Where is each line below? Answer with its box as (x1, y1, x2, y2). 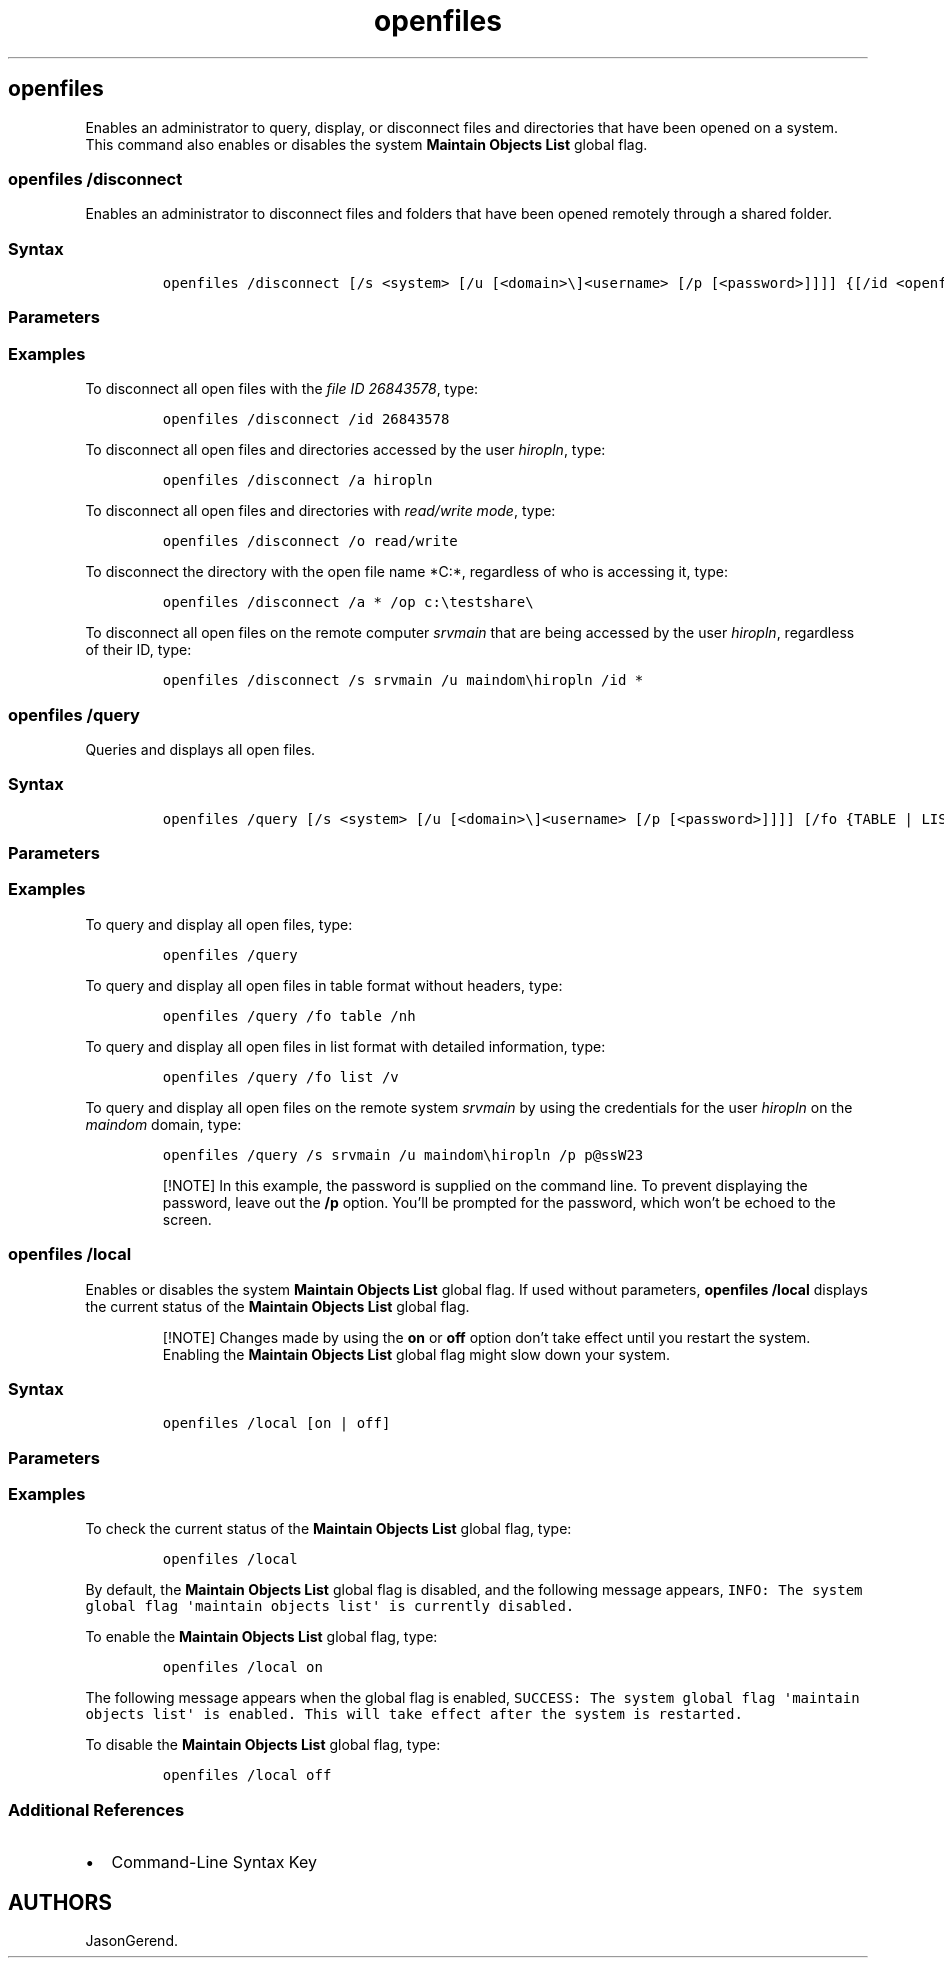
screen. (162, 1210, 212, 1228)
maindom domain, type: (85, 1115, 242, 1133)
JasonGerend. (85, 1932, 178, 1950)
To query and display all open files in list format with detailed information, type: (85, 1037, 606, 1055)
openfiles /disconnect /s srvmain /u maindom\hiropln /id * (162, 672, 644, 689)
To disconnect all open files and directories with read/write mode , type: (85, 502, 556, 520)
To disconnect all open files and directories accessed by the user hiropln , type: (85, 441, 606, 459)
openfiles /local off (162, 1767, 332, 1784)
